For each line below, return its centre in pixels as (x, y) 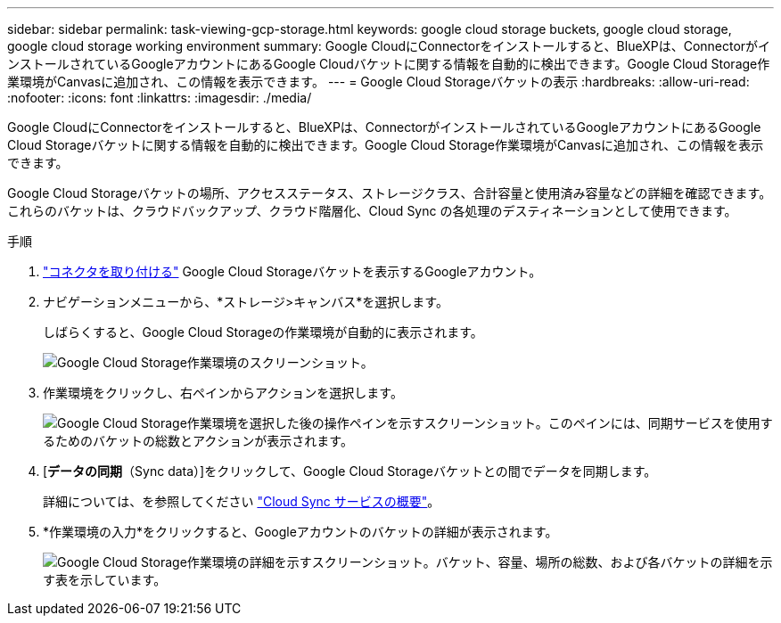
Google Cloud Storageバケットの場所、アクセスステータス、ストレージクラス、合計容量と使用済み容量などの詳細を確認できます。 (390, 193)
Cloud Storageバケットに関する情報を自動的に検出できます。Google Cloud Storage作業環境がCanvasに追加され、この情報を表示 (386, 145)
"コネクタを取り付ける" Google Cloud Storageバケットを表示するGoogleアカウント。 (292, 271)
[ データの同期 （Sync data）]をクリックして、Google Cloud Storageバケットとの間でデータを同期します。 (350, 471)
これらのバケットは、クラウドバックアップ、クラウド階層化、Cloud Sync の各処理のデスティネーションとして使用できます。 (372, 211)
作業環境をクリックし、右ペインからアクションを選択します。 (223, 393)
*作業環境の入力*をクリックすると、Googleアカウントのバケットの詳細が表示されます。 (300, 532)
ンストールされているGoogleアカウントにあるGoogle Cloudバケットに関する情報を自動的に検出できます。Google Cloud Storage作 (389, 64)
